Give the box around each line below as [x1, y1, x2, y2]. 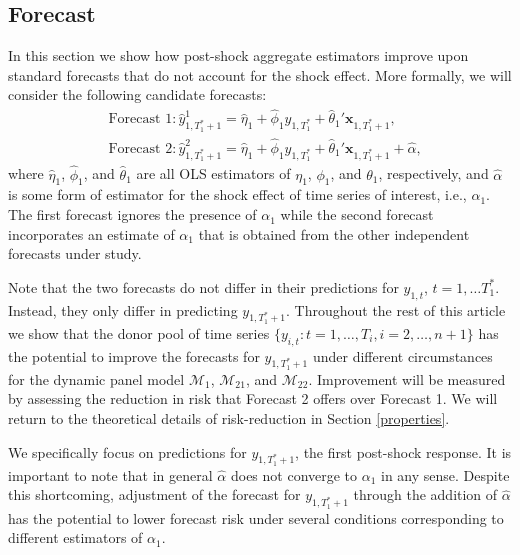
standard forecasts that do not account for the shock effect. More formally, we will [8, 64, 512, 85]
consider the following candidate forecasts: [8, 84, 267, 105]
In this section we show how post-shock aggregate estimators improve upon [8, 45, 469, 66]
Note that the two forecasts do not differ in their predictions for [8, 276, 399, 297]
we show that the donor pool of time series [8, 322, 270, 343]
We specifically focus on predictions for [8, 441, 247, 462]
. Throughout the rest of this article [286, 299, 506, 320]
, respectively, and [378, 163, 489, 184]
